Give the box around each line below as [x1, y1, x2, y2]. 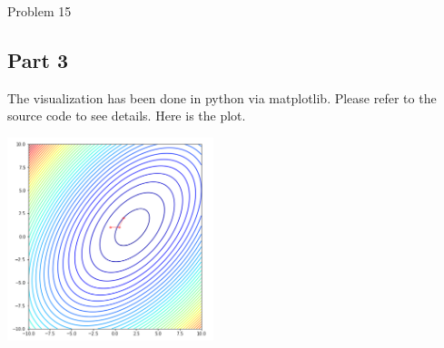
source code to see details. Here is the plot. [7, 106, 246, 125]
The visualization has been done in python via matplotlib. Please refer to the [7, 88, 437, 107]
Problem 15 [7, 2, 72, 20]
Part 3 [7, 45, 69, 73]
